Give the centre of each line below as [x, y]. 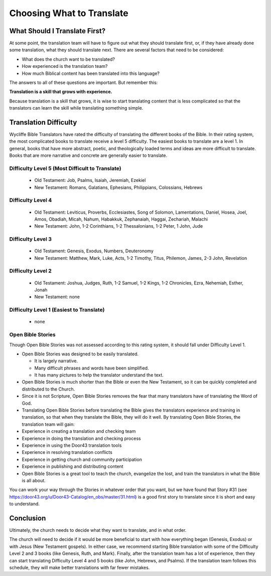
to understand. [25, 504]
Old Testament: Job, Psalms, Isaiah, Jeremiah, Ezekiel [90, 180]
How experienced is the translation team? [65, 66]
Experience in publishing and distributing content [73, 466]
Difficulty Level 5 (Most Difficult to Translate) [65, 168]
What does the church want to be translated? [69, 59]
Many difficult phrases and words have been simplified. [92, 368]
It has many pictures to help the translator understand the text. [99, 375]
